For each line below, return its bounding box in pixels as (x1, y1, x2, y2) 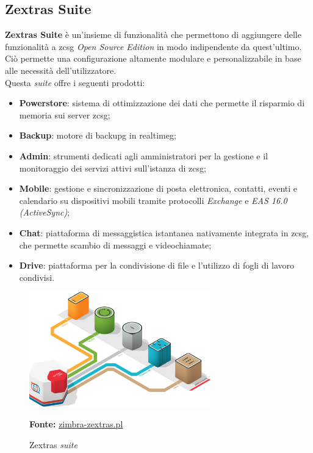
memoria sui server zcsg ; (19, 108, 110, 121)
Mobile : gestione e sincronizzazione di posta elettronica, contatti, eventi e (19, 182, 298, 195)
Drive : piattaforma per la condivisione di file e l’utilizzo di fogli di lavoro (19, 259, 294, 272)
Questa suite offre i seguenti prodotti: (5, 76, 145, 89)
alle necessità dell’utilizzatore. (5, 63, 117, 76)
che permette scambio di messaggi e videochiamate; (19, 238, 212, 251)
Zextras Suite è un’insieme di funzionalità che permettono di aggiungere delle (5, 28, 301, 41)
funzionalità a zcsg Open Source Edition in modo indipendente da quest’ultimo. (5, 40, 302, 53)
